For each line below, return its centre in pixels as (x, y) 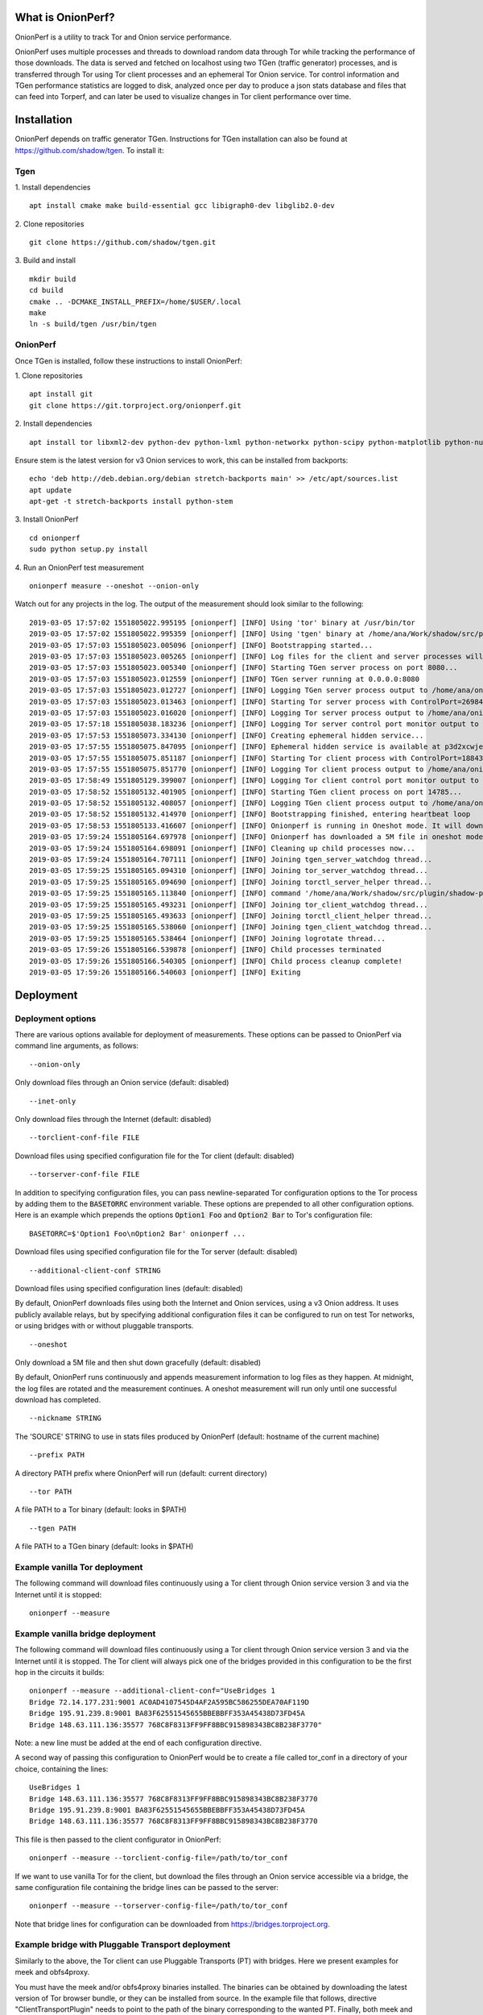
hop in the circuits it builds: (60, 1672)
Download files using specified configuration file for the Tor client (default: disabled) (155, 1156)
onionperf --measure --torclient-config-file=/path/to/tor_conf (159, 1858)
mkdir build (53, 279)
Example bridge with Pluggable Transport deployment (123, 1945)
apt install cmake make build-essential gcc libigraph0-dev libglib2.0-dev (182, 206)
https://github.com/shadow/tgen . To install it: (89, 150)
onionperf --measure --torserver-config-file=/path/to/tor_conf (159, 1906)
